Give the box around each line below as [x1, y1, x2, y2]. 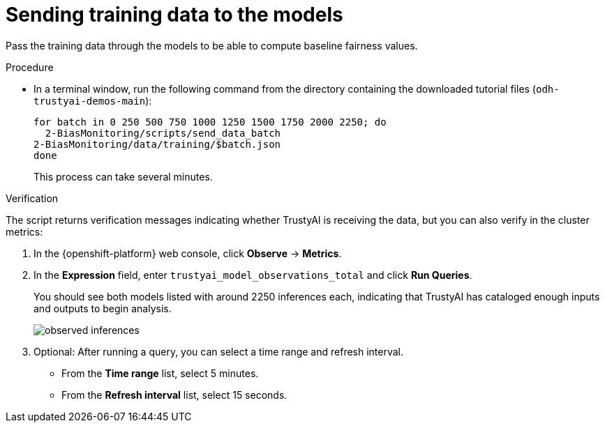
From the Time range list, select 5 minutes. [61, 367, 259, 379]
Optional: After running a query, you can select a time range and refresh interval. [33, 345, 404, 358]
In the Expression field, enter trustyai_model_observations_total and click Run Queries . [33, 268, 472, 281]
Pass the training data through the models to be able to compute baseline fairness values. [6, 39, 418, 52]
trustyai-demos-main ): [33, 94, 152, 107]
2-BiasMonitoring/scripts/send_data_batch [45, 127, 281, 139]
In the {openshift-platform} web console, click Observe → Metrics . [33, 247, 342, 259]
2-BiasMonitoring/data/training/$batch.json [33, 138, 281, 150]
